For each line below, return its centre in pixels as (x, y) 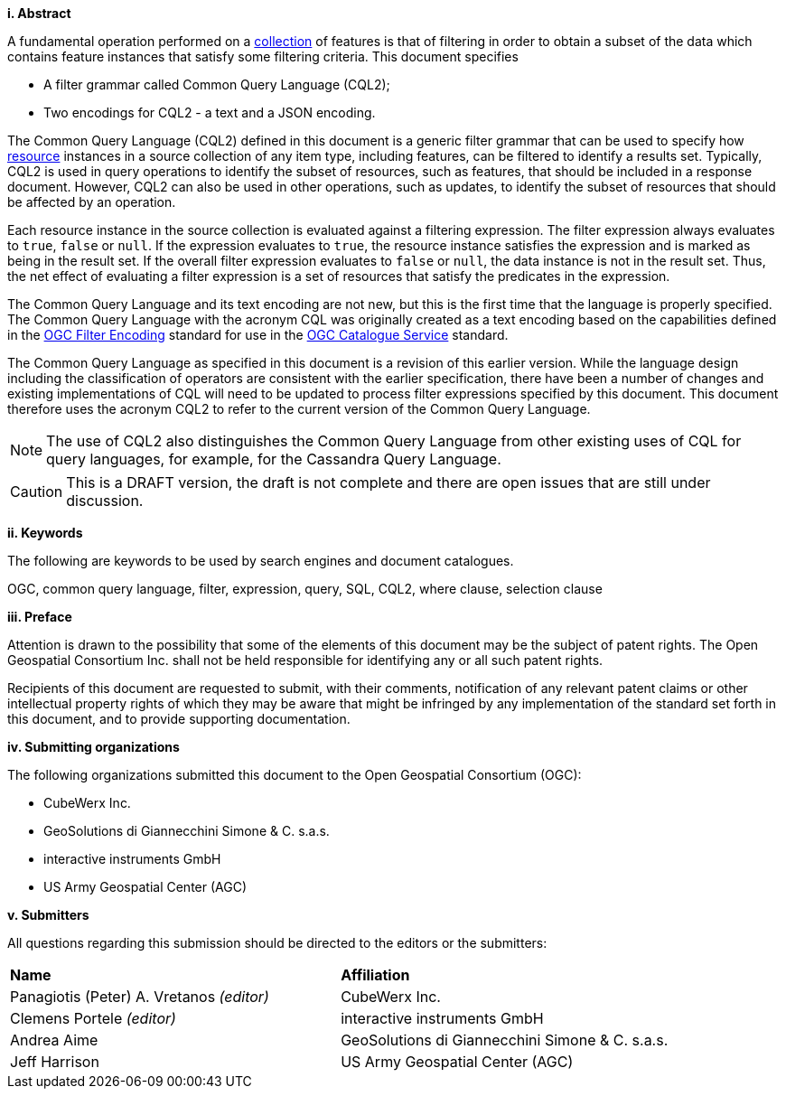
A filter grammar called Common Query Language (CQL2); (217, 84)
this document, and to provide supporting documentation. (179, 719)
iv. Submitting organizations (94, 747)
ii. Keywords (45, 533)
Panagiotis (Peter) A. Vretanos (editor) (140, 997)
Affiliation (375, 975)
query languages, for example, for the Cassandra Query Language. (274, 459)
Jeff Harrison (55, 1062)
